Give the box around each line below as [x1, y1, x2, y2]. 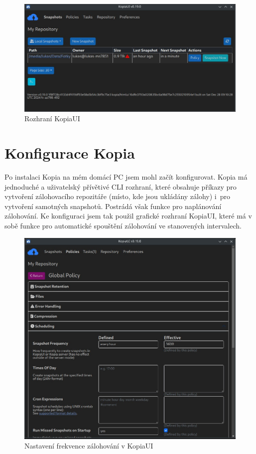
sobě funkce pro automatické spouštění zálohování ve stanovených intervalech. [4, 220, 242, 230]
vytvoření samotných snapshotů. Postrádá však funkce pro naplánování [4, 201, 222, 211]
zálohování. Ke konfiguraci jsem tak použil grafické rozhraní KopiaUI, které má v [4, 211, 252, 221]
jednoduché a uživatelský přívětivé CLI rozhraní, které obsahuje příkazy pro [4, 181, 237, 192]
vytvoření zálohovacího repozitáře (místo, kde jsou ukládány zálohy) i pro [4, 191, 231, 202]
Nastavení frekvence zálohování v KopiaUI [24, 441, 153, 451]
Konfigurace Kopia [4, 143, 135, 163]
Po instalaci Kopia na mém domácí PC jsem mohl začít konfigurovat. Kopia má [4, 171, 248, 182]
